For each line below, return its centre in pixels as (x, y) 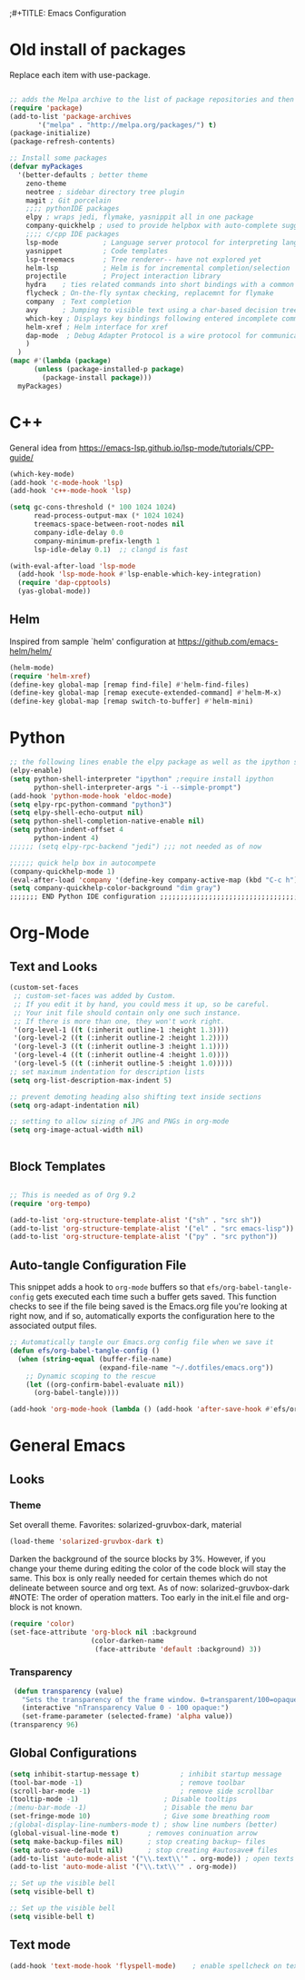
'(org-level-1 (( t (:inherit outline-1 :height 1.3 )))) (121, 1030)
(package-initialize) (50, 134)
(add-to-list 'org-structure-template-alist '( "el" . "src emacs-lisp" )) (152, 1228)
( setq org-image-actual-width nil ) (77, 1130)
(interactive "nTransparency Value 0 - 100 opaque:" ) (125, 1708)
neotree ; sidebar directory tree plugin (105, 192)
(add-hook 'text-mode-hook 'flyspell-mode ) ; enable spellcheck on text (156, 1965)
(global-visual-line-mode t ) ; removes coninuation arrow (133, 1833)
